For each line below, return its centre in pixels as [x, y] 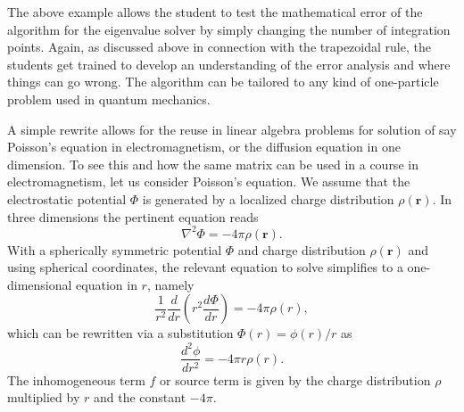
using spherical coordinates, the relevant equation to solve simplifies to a [205, 267]
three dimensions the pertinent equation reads [133, 216]
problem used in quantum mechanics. [109, 99]
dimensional [40, 284]
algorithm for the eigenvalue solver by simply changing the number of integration [229, 29]
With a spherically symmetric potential [115, 249]
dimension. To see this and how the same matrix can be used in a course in [213, 164]
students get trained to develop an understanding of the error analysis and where [229, 64]
